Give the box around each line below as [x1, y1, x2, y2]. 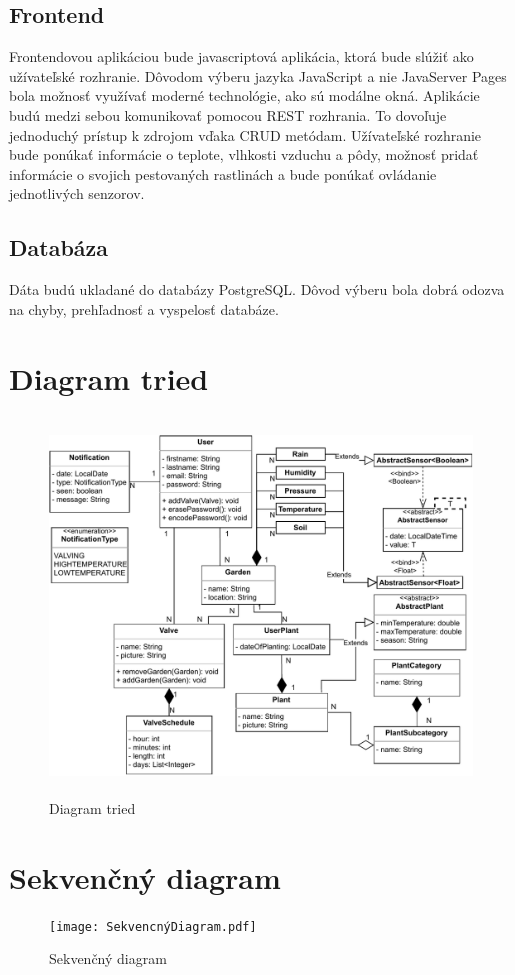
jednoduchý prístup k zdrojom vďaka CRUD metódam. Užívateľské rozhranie [9, 124, 482, 145]
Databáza [9, 232, 109, 263]
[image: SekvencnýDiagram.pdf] [49, 919, 257, 934]
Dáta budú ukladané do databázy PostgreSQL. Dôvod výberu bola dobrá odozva [9, 279, 505, 300]
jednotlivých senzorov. [9, 183, 145, 204]
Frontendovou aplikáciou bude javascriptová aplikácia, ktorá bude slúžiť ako [9, 46, 474, 67]
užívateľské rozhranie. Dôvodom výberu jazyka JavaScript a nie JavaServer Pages [9, 65, 507, 86]
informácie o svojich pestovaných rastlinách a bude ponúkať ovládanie [9, 163, 437, 184]
